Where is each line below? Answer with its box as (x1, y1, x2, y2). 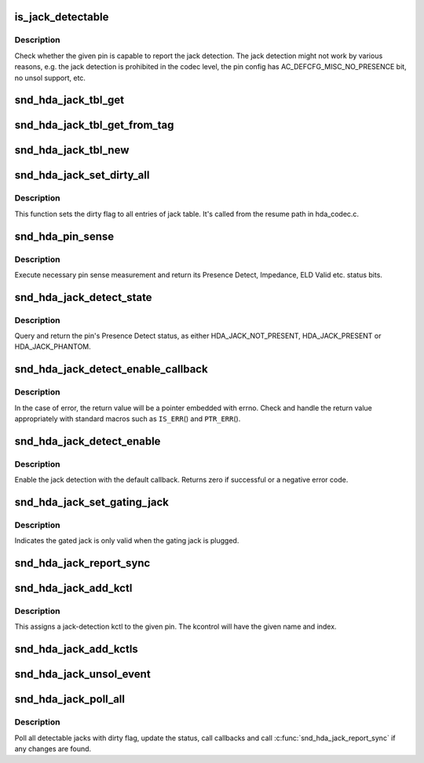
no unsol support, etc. (14, 73, 86, 83)
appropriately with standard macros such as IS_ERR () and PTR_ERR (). (14, 414, 241, 424)
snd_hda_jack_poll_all (14, 692, 126, 706)
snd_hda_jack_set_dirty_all (14, 169, 150, 182)
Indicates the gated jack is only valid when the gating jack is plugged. (14, 536, 239, 545)
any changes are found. (14, 744, 92, 754)
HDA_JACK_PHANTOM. (14, 342, 92, 351)
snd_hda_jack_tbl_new (14, 144, 130, 157)
